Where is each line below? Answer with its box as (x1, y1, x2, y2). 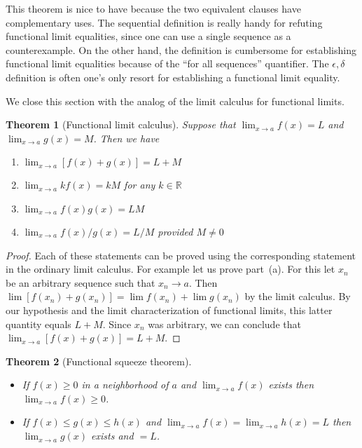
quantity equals (6, 316, 71, 331)
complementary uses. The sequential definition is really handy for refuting (6, 15, 323, 29)
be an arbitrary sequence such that (6, 275, 155, 290)
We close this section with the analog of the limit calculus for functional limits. (6, 93, 344, 108)
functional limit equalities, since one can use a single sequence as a (6, 29, 291, 43)
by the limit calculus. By (244, 289, 351, 304)
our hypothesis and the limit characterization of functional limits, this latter (6, 302, 333, 317)
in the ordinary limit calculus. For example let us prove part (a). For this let (6, 262, 335, 276)
